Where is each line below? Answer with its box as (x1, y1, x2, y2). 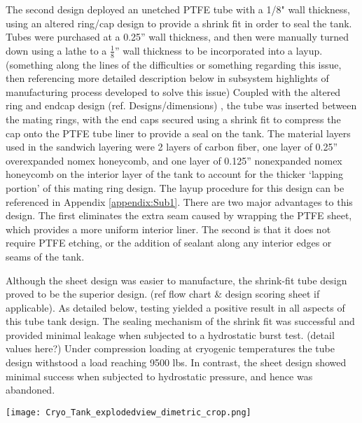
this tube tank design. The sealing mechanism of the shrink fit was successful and (6, 314, 355, 328)
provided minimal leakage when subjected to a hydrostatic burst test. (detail (6, 327, 335, 342)
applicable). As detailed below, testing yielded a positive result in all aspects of (6, 300, 345, 314)
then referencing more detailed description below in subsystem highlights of (6, 71, 329, 85)
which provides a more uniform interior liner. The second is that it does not (6, 221, 331, 236)
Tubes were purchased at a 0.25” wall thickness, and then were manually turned (6, 29, 349, 44)
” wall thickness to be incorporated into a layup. (114, 43, 323, 57)
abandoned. (6, 382, 55, 397)
